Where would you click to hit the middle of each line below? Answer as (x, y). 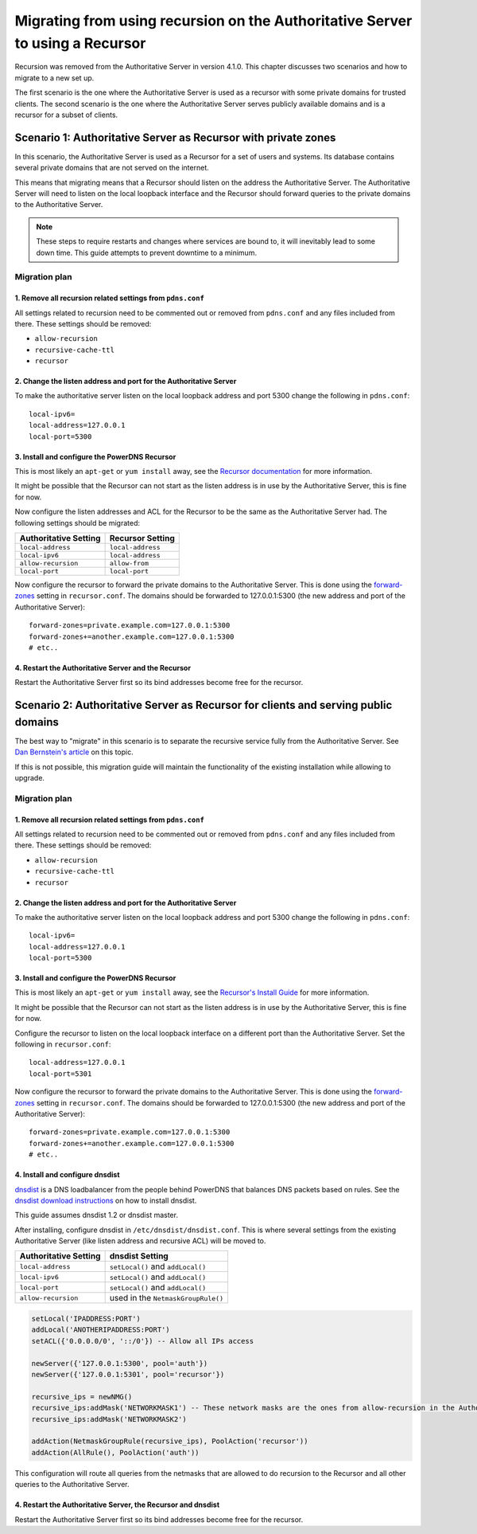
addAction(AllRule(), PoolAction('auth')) (115, 1452)
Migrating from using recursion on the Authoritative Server (213, 21)
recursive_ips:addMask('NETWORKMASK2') (109, 1419)
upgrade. (30, 777)
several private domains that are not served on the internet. (112, 168)
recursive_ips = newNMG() (82, 1397)
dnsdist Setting (139, 1256)
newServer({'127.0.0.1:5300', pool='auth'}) (120, 1363)
